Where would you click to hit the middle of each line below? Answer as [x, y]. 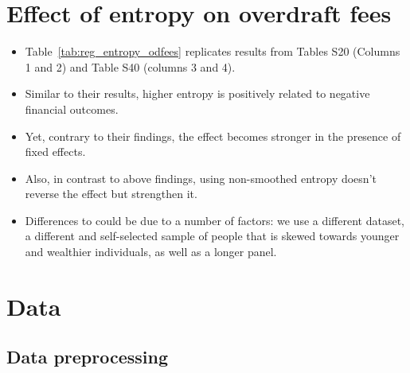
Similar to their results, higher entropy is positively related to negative [197, 93]
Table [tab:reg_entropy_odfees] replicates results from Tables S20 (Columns [213, 51]
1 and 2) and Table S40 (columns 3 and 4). [130, 66]
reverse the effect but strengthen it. [111, 194]
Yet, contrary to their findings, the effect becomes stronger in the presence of [213, 136]
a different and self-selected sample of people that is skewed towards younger [212, 236]
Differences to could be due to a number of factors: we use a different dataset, [215, 220]
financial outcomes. [72, 109]
